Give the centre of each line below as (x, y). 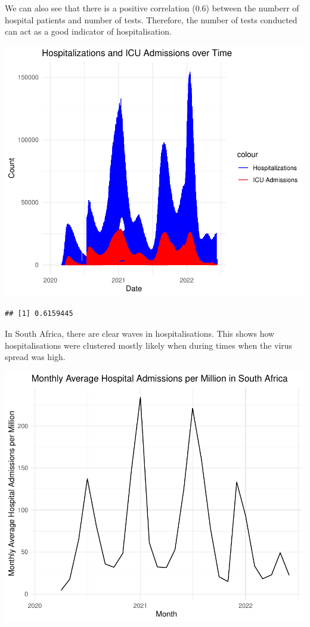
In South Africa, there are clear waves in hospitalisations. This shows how (140, 333)
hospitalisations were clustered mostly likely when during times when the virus (149, 345)
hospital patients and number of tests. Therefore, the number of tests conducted (151, 19)
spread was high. (35, 357)
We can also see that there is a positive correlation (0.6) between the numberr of (152, 8)
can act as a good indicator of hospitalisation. (88, 31)
